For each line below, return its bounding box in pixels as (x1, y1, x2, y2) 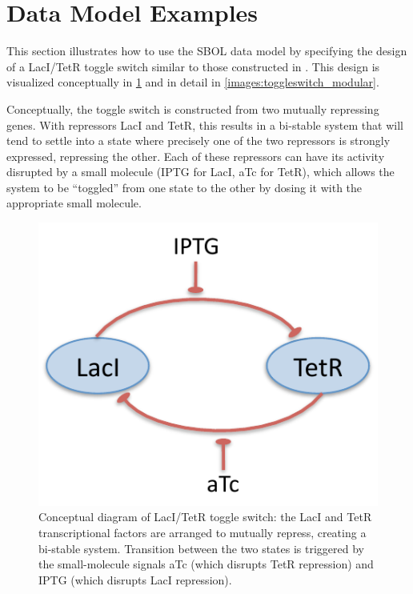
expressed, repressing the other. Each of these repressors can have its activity (6, 147, 385, 164)
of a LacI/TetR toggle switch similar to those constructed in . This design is (6, 58, 380, 74)
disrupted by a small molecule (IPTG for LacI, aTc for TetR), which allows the (6, 163, 395, 180)
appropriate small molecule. (6, 195, 142, 211)
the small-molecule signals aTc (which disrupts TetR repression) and (38, 556, 374, 572)
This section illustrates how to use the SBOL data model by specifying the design (6, 42, 407, 59)
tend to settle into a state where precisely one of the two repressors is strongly (6, 132, 391, 149)
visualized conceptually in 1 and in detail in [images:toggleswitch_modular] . (6, 74, 379, 90)
